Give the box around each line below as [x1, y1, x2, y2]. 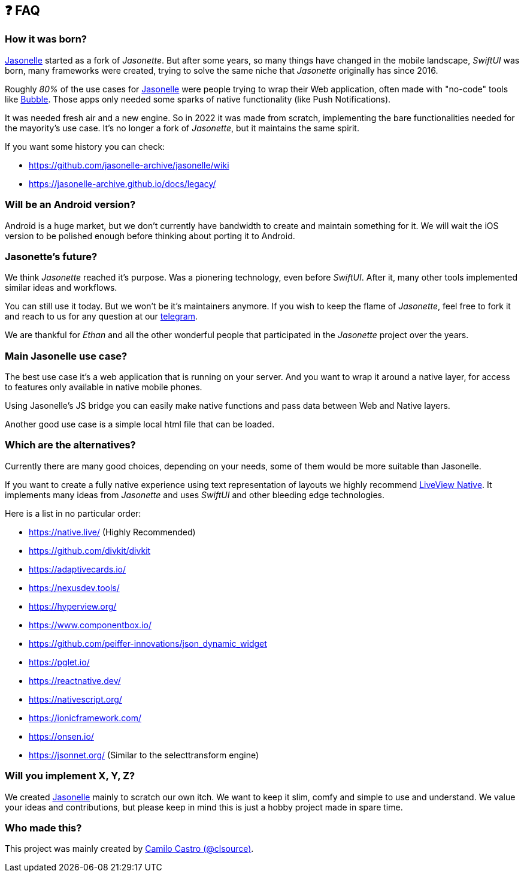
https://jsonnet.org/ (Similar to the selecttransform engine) [29, 749, 259, 760]
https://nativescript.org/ [29, 694, 122, 704]
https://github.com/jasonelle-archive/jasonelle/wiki [29, 159, 229, 170]
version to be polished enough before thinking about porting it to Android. [5, 230, 295, 241]
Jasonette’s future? [5, 250, 98, 263]
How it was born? [5, 33, 87, 46]
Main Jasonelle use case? [5, 349, 128, 362]
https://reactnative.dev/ [29, 675, 121, 686]
